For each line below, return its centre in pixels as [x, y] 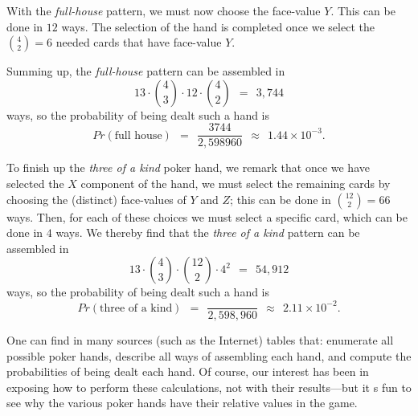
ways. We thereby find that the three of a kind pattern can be [208, 232]
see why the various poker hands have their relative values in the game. [182, 403]
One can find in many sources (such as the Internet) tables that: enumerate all [200, 340]
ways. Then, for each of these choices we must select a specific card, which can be [207, 216]
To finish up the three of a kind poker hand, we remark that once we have [188, 167]
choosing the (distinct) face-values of [96, 199]
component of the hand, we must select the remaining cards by [236, 184]
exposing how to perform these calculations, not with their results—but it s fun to [209, 387]
